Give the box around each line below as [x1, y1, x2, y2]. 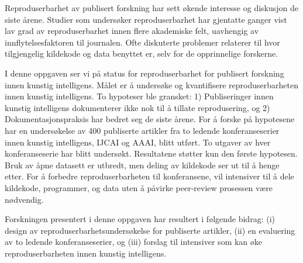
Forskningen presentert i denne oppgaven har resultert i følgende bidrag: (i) [5, 213, 275, 225]
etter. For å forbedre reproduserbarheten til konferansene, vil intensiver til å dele [5, 170, 294, 182]
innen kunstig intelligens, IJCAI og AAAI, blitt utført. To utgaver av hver [5, 136, 271, 148]
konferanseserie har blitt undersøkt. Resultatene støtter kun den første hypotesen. [5, 147, 298, 160]
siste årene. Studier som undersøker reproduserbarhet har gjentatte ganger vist [5, 13, 287, 25]
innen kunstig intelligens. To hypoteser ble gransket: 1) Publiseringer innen [5, 90, 274, 102]
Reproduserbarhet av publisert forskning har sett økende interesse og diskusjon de [5, 2, 298, 13]
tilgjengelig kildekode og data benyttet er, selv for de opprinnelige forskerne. [5, 47, 278, 60]
